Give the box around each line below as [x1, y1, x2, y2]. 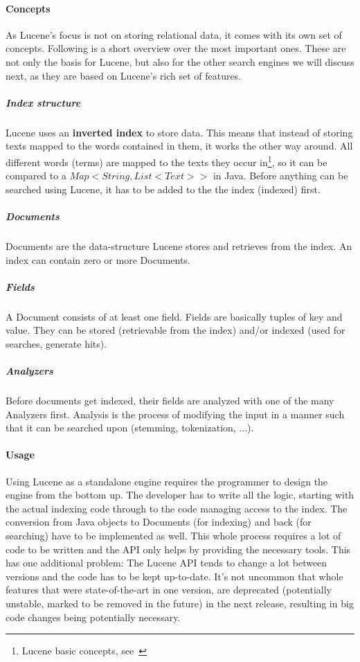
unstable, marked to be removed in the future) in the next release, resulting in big [6, 596, 354, 610]
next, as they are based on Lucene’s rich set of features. [6, 68, 242, 82]
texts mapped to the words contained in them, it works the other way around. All [6, 138, 353, 153]
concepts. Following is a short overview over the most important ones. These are [6, 41, 346, 55]
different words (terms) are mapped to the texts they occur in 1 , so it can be [6, 152, 327, 169]
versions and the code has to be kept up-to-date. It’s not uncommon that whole [6, 569, 343, 583]
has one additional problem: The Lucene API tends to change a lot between [6, 555, 327, 570]
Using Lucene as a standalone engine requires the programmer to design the [6, 474, 328, 488]
